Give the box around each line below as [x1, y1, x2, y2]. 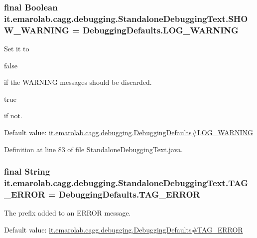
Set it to [4, 43, 29, 54]
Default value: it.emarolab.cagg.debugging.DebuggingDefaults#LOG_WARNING [4, 127, 253, 138]
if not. [4, 110, 22, 121]
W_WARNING [4, 23, 69, 36]
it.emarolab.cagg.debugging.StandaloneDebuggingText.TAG [4, 177, 249, 189]
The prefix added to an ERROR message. [4, 208, 131, 218]
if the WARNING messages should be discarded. [4, 77, 152, 87]
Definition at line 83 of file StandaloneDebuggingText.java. [4, 144, 183, 154]
